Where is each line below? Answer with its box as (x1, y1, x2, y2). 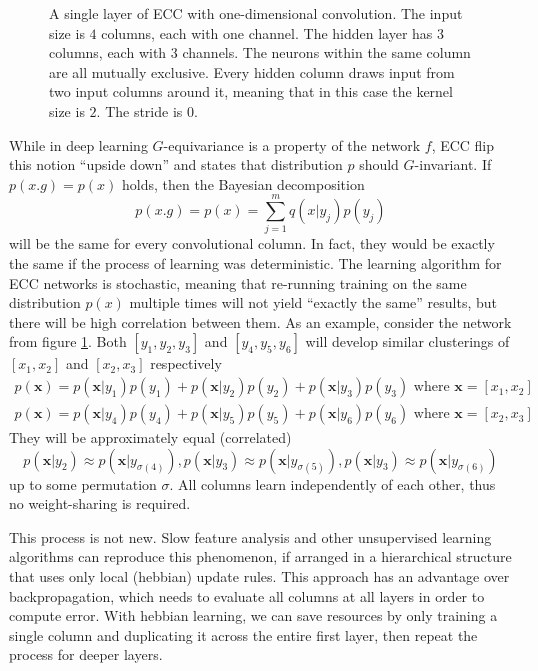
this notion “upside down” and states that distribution (9, 154, 343, 175)
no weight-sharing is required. (9, 493, 191, 514)
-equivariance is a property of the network (163, 134, 421, 155)
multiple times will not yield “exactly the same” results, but (129, 292, 497, 313)
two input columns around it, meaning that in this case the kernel (49, 81, 453, 102)
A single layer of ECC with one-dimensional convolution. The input (49, 3, 463, 23)
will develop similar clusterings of (305, 331, 510, 352)
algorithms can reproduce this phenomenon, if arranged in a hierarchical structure (9, 546, 512, 567)
